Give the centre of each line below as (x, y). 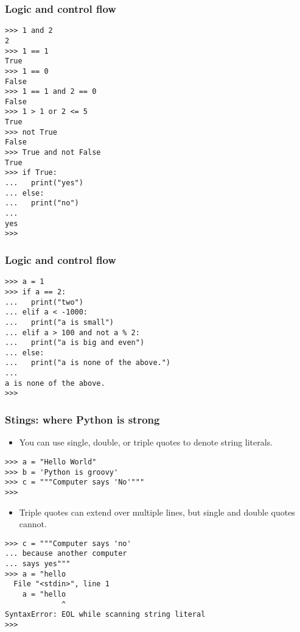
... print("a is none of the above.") (88, 363)
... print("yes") (44, 183)
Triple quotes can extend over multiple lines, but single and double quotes (157, 512)
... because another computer (66, 554)
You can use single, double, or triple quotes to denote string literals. (146, 442)
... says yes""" (38, 564)
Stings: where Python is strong (82, 420)
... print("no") (42, 203)
